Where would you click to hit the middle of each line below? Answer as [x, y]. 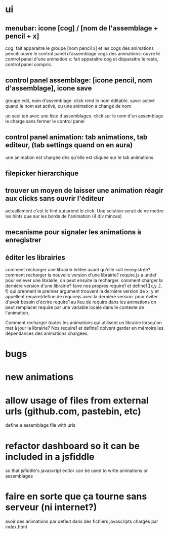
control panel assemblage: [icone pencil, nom [79, 81]
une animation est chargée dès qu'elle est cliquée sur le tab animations [79, 157]
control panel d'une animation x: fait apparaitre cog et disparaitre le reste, [82, 59]
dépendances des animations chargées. [47, 333]
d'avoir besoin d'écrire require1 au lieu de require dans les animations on [81, 302]
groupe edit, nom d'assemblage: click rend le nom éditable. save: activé [80, 101]
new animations [39, 377]
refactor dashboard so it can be [73, 446]
